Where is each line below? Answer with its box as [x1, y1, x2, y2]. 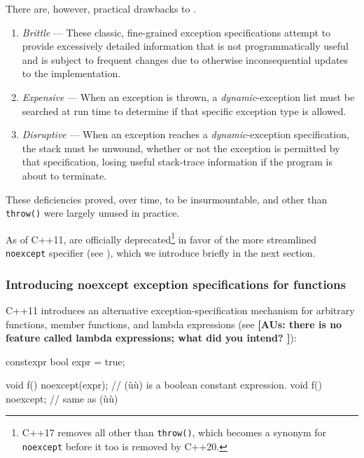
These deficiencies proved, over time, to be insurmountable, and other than [6, 191, 328, 206]
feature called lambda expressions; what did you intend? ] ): [6, 330, 297, 345]
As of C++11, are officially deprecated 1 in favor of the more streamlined [6, 229, 317, 246]
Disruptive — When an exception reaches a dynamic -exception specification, [22, 127, 349, 142]
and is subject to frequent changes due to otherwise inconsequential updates [22, 52, 349, 67]
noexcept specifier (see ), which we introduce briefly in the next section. [6, 245, 316, 260]
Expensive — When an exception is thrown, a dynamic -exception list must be [22, 89, 355, 104]
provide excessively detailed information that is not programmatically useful [22, 39, 349, 53]
